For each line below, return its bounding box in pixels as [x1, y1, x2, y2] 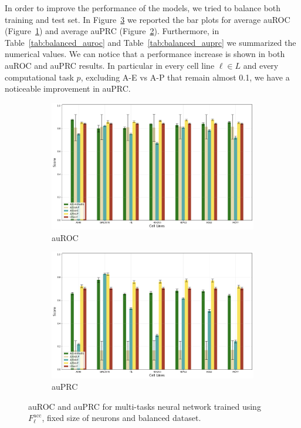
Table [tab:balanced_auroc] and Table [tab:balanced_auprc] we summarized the [5, 36, 296, 48]
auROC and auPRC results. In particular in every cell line [5, 59, 215, 71]
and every [243, 59, 279, 71]
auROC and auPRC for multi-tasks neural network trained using [28, 400, 261, 412]
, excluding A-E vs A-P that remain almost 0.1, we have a [80, 71, 290, 83]
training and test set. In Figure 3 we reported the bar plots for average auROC [5, 13, 290, 25]
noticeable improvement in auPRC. [5, 82, 131, 95]
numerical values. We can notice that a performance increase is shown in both [5, 48, 285, 60]
